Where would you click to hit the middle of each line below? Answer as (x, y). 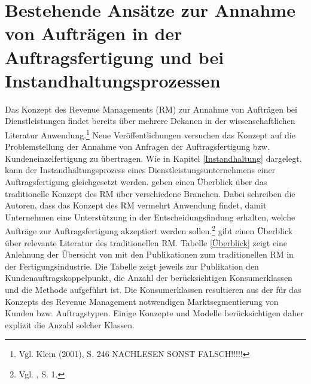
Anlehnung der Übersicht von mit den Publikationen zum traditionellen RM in (149, 254)
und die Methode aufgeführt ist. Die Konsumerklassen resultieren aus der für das (153, 289)
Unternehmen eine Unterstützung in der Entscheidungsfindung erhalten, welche (150, 217)
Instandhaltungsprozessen (113, 80)
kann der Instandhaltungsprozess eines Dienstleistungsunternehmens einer (140, 170)
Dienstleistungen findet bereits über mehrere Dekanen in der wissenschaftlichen (150, 121)
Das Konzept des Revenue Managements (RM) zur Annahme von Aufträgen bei (151, 109)
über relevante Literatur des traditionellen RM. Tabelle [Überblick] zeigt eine (146, 242)
